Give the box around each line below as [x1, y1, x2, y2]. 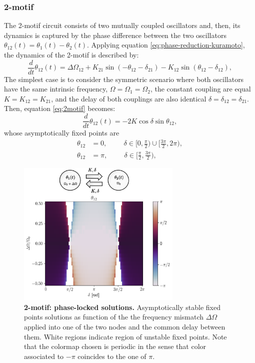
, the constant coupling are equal [150, 83, 251, 94]
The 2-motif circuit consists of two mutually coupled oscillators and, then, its [4, 20, 240, 30]
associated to [24, 350, 64, 361]
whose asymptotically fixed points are [4, 127, 119, 138]
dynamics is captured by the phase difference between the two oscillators [4, 29, 226, 40]
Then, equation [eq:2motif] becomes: [4, 103, 115, 113]
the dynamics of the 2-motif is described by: [4, 49, 139, 59]
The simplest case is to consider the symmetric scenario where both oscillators [4, 73, 244, 84]
